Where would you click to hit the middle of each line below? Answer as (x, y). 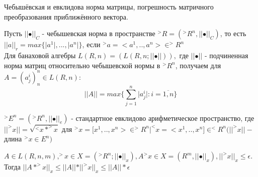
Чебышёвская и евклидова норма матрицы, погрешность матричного (109, 7)
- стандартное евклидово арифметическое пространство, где (163, 118)
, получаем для (198, 65)
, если (91, 44)
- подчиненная (226, 55)
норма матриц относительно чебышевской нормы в (82, 65)
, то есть (233, 33)
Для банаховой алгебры (40, 55)
